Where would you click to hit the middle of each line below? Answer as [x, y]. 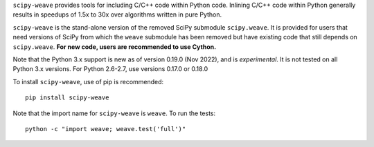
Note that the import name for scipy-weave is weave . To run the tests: [114, 113]
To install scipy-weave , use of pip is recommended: [88, 81]
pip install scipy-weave [67, 98]
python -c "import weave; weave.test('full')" [106, 129]
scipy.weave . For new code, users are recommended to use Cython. [115, 47]
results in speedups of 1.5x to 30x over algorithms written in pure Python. [117, 14]
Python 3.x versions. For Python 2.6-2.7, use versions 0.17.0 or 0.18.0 [110, 69]
